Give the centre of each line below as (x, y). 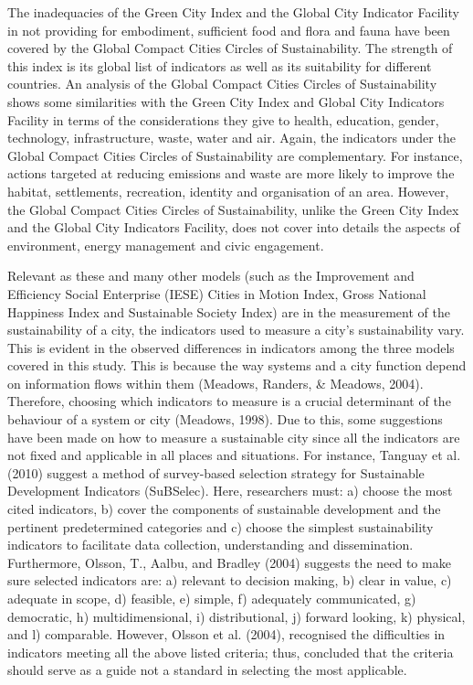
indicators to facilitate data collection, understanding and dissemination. (210, 545)
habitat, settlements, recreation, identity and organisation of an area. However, (228, 191)
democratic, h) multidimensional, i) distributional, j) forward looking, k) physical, (236, 616)
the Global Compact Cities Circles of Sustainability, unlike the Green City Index (233, 209)
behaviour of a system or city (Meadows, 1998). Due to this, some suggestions (225, 419)
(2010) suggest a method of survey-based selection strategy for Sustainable (216, 472)
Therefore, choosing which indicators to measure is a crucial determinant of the (229, 401)
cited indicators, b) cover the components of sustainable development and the (224, 509)
